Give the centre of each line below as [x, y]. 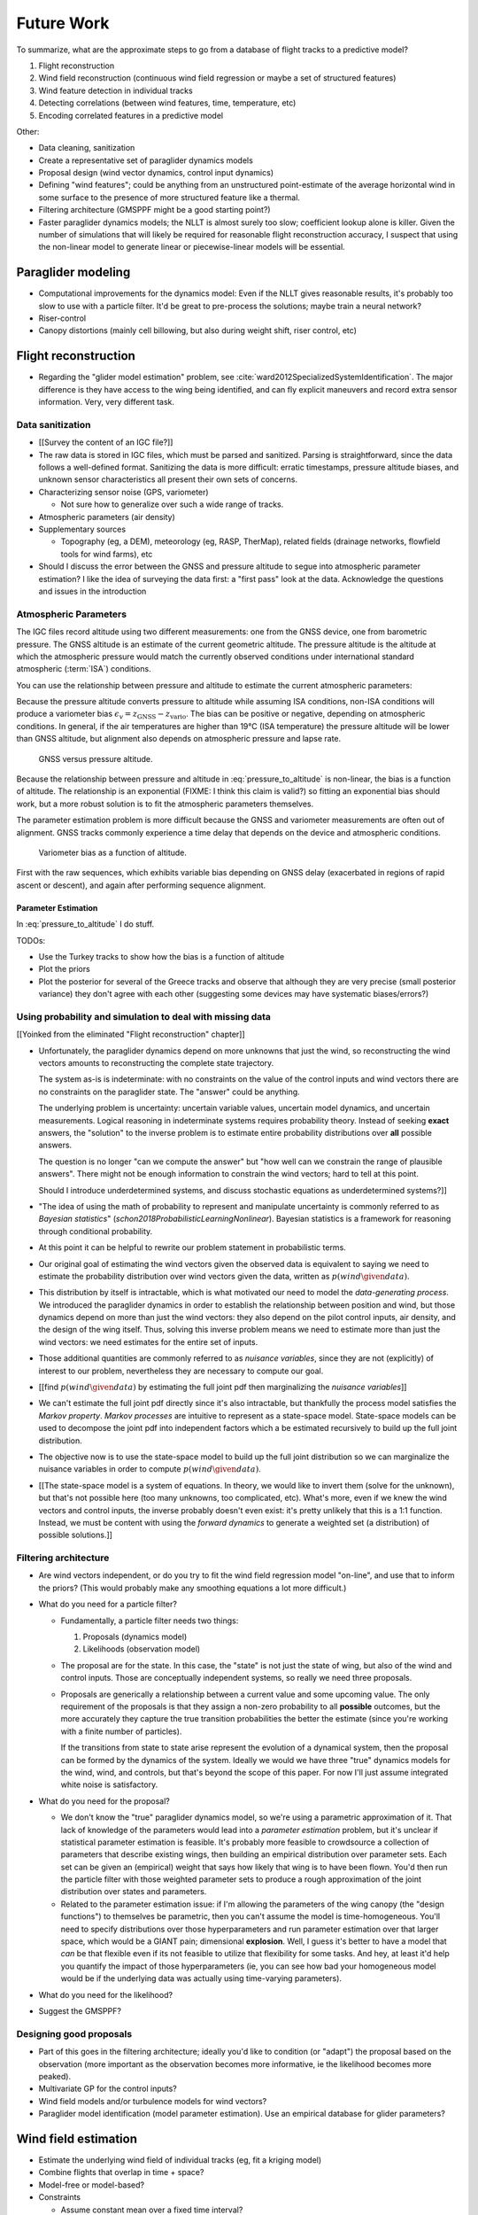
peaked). [54, 2076]
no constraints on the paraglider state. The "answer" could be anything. [169, 1092]
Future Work [63, 23]
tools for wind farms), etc [107, 554]
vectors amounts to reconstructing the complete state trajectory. [156, 1063]
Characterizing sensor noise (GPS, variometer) [123, 492]
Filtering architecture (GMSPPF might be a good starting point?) [154, 210]
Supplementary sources [82, 529]
